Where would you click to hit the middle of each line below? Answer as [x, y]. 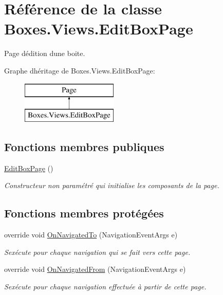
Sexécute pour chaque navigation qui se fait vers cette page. [97, 252]
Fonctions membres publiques [84, 147]
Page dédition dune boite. [45, 53]
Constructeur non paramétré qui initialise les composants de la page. [112, 185]
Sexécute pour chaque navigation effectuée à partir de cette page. [105, 287]
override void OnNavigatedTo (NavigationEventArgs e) [91, 235]
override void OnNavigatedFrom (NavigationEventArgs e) [95, 269]
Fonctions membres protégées [84, 213]
